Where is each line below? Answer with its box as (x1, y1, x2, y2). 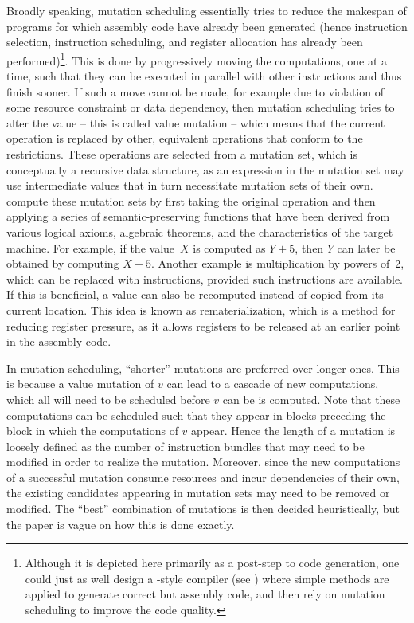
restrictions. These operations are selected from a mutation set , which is (6, 146, 357, 162)
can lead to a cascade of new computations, (166, 375, 379, 392)
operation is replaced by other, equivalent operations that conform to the (6, 130, 363, 147)
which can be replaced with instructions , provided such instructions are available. (6, 270, 403, 287)
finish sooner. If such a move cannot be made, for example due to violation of (6, 83, 384, 100)
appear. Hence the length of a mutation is (191, 422, 396, 439)
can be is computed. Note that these (222, 390, 400, 407)
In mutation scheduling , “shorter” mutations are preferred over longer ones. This (6, 359, 400, 376)
